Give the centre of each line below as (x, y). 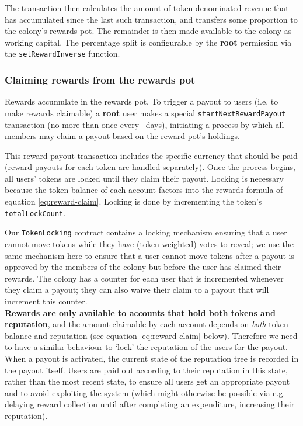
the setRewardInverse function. (62, 53)
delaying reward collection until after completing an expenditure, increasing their (150, 404)
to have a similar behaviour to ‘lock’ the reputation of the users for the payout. (147, 347)
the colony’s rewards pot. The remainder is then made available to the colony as (148, 31)
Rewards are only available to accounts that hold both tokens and (140, 312)
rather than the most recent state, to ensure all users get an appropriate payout (147, 381)
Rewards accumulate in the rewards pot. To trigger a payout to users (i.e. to (142, 101)
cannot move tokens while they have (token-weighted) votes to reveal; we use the (149, 243)
